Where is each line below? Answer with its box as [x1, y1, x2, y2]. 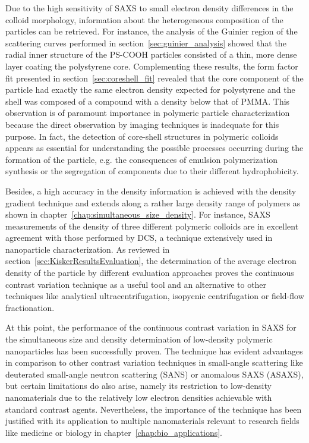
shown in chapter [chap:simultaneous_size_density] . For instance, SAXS [5, 208, 270, 221]
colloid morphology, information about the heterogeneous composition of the [5, 13, 283, 26]
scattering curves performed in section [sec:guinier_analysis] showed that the [5, 36, 286, 49]
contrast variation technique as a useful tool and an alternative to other [5, 278, 267, 290]
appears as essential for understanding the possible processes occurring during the [5, 142, 304, 154]
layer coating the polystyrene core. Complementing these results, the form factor [5, 59, 298, 72]
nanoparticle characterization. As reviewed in [5, 243, 170, 255]
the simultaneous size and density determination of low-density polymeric [5, 333, 273, 345]
